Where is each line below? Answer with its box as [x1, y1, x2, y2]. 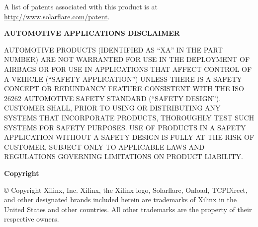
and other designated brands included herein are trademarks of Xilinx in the [4, 194, 237, 205]
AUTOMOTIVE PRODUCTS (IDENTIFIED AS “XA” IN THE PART [4, 44, 223, 55]
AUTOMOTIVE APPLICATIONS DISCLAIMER [4, 28, 180, 38]
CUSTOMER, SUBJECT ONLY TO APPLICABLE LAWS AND [4, 141, 205, 152]
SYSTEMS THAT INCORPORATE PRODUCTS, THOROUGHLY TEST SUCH [4, 112, 255, 122]
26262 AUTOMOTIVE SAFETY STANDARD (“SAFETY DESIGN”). [4, 93, 221, 103]
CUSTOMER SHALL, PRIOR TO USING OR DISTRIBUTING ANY [4, 103, 221, 113]
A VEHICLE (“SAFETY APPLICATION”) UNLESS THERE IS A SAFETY [4, 73, 242, 84]
